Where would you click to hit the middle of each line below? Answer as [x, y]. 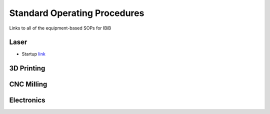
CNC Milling [28, 84]
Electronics [27, 100]
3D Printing [27, 68]
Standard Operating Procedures [77, 13]
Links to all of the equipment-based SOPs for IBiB [60, 28]
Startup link [34, 54]
